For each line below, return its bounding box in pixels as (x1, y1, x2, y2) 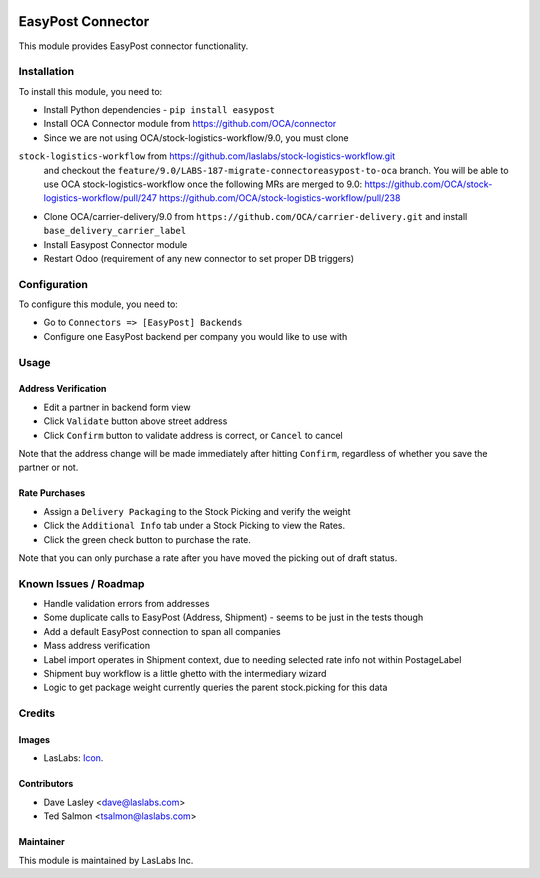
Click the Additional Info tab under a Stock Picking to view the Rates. (43, 520, 346, 532)
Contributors (18, 778, 74, 790)
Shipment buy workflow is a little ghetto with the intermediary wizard (43, 668, 327, 680)
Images (18, 734, 50, 745)
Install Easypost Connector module (43, 238, 188, 250)
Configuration (18, 277, 89, 291)
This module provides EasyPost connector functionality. (18, 40, 249, 52)
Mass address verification (43, 640, 150, 652)
